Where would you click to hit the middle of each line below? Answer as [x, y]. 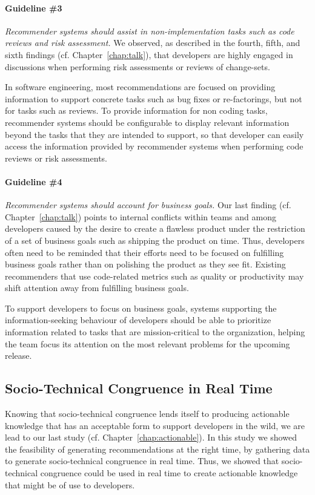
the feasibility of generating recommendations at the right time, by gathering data [157, 449]
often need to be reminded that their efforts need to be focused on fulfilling [144, 252]
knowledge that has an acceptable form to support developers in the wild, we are [155, 425]
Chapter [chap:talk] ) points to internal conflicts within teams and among [141, 216]
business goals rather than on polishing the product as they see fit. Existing [145, 264]
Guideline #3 [34, 8]
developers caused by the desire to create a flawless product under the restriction [155, 228]
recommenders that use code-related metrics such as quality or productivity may [154, 276]
